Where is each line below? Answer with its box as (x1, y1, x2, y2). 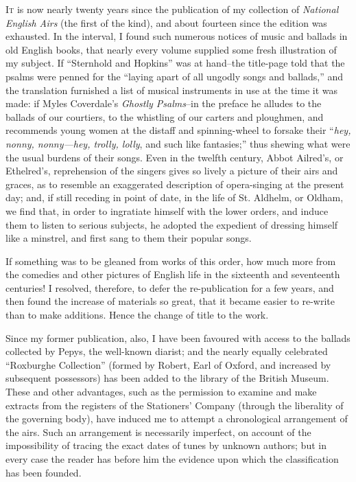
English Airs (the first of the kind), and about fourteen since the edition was (5, 15, 327, 30)
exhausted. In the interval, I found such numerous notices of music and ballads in (5, 29, 348, 43)
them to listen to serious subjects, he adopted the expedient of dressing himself (5, 217, 338, 231)
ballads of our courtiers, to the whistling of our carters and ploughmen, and (5, 109, 324, 124)
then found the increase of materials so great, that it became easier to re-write (5, 294, 335, 308)
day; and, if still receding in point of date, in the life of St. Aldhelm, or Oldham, (5, 190, 344, 205)
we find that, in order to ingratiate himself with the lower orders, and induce (5, 203, 329, 218)
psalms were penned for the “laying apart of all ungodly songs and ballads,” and (5, 69, 344, 83)
